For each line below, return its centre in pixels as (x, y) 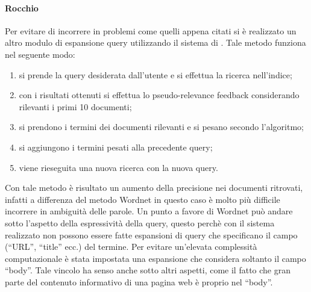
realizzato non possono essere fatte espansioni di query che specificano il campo (151, 235)
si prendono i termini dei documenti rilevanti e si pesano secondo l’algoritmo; (161, 127)
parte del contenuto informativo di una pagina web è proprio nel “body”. (139, 281)
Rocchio (22, 8)
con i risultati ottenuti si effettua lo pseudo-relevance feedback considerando (159, 95)
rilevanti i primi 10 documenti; (75, 106)
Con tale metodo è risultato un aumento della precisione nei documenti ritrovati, (154, 188)
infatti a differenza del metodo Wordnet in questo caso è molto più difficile (143, 199)
